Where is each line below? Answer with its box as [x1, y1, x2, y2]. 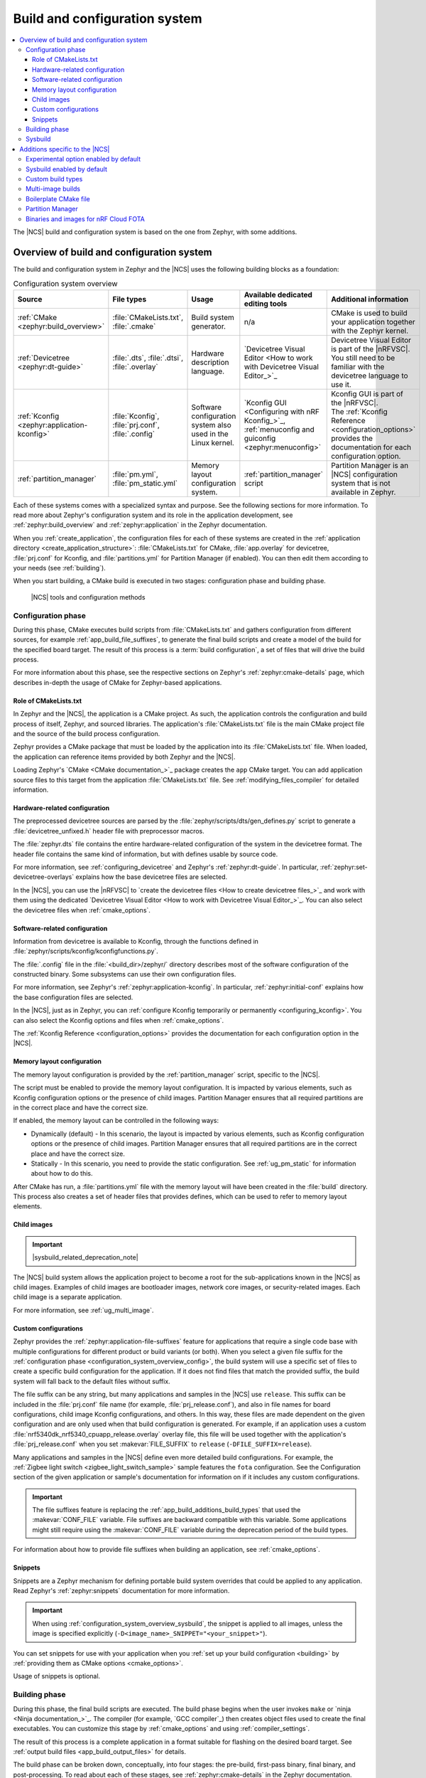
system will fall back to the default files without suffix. [13, 1377, 170, 1385]
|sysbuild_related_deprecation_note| [32, 1253, 138, 1262]
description [191, 357, 230, 367]
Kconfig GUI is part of [331, 388, 404, 398]
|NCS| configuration [331, 469, 398, 479]
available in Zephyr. [331, 487, 396, 497]
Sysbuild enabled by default [26, 164, 108, 174]
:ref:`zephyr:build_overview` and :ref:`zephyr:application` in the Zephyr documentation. [13, 521, 268, 529]
